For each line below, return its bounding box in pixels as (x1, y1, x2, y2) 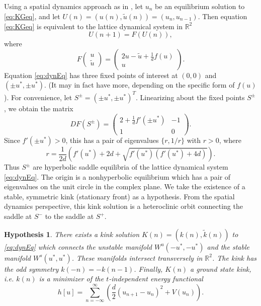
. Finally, (134, 263, 163, 274)
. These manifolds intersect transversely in (71, 252, 203, 263)
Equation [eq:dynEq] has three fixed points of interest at (4, 69, 178, 80)
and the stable (207, 241, 249, 252)
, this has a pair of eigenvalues (65, 134, 159, 145)
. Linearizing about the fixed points (135, 92, 245, 102)
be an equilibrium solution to (155, 1, 245, 11)
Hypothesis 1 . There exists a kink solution (4, 228, 140, 239)
